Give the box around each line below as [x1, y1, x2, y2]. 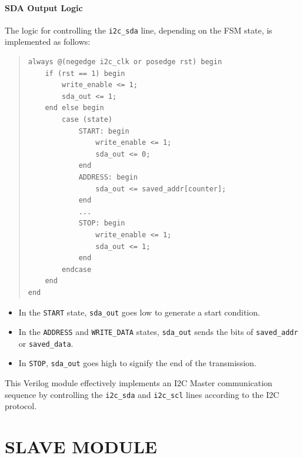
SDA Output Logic [5, 1, 83, 14]
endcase [62, 265, 92, 274]
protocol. [5, 400, 37, 412]
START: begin [78, 127, 129, 135]
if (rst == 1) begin [45, 69, 125, 78]
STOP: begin [78, 219, 125, 228]
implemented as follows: [5, 35, 91, 48]
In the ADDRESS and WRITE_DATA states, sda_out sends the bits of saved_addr [18, 326, 298, 338]
